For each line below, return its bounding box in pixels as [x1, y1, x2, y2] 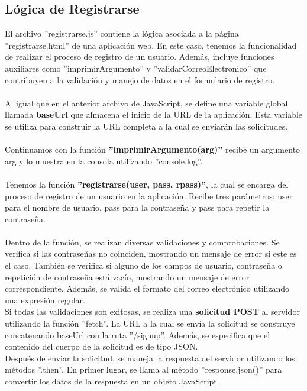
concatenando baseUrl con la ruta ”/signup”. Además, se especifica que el [5, 328, 270, 341]
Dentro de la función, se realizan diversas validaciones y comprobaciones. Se [5, 235, 280, 248]
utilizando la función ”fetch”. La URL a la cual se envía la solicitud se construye [5, 317, 295, 329]
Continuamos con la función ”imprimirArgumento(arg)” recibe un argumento [5, 143, 300, 156]
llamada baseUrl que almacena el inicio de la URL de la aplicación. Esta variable [5, 108, 303, 121]
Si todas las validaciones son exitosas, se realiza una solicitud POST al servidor [5, 305, 300, 318]
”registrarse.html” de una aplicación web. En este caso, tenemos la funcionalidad [5, 38, 297, 51]
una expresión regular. [5, 293, 85, 306]
